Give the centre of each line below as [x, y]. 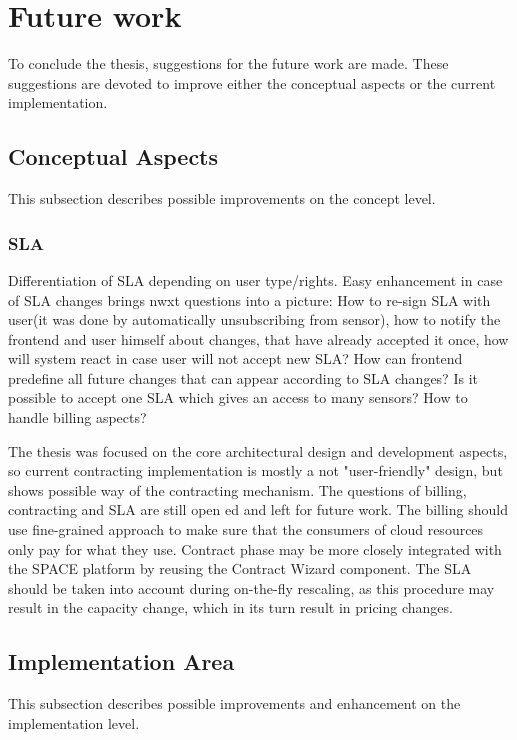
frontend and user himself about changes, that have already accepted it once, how [258, 338]
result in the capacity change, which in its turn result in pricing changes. [230, 607]
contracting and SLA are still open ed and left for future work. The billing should [258, 509]
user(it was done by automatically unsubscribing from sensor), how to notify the [254, 319]
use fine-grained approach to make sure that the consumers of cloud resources [246, 529]
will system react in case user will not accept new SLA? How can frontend [235, 358]
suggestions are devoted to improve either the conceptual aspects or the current [252, 82]
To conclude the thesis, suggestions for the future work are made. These [228, 63]
